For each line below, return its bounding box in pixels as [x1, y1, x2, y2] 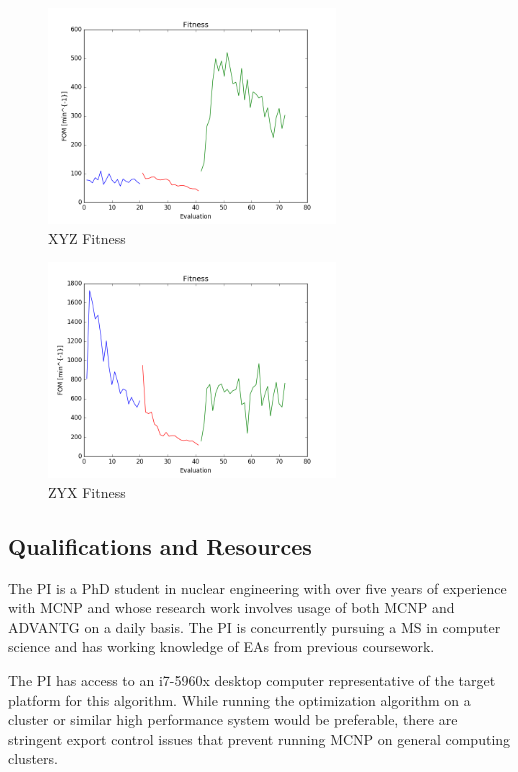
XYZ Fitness [48, 227, 126, 248]
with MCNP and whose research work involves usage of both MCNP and [8, 597, 455, 618]
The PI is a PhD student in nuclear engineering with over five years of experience [8, 577, 507, 598]
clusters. [8, 748, 58, 769]
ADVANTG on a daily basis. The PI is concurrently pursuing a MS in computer [8, 616, 501, 637]
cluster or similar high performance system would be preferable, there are [8, 709, 458, 730]
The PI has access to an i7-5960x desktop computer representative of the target [8, 669, 496, 690]
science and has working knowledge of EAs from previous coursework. [8, 636, 435, 657]
